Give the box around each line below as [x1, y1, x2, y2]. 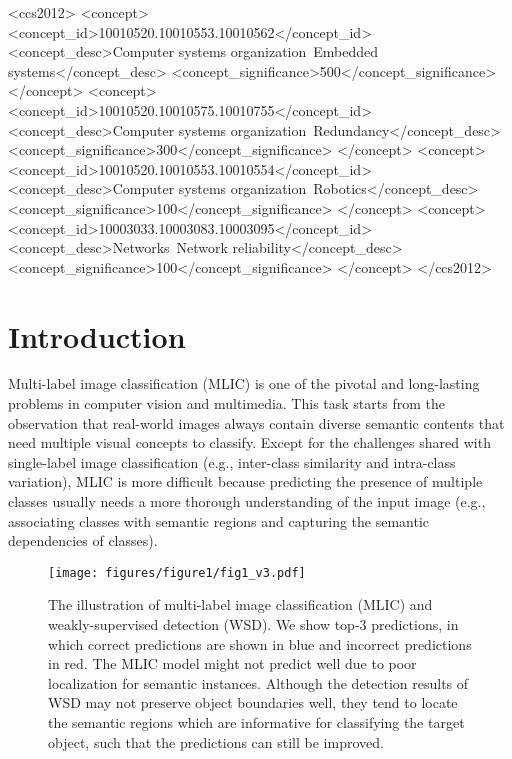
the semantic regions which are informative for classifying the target [48, 712, 465, 732]
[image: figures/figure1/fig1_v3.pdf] [48, 565, 306, 580]
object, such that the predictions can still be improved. [48, 731, 384, 752]
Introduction [8, 315, 186, 356]
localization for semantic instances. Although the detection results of [48, 672, 469, 693]
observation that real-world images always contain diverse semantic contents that [8, 412, 505, 433]
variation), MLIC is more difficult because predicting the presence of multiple [8, 471, 483, 492]
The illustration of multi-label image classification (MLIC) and [48, 594, 433, 615]
